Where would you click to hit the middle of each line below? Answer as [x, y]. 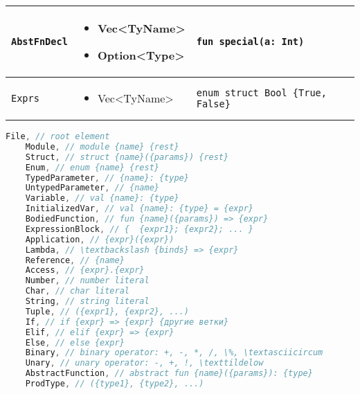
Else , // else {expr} [75, 342]
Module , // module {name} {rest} [102, 146]
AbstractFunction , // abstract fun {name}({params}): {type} [169, 374]
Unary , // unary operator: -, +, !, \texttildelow [144, 363]
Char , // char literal [78, 291]
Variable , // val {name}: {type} [102, 198]
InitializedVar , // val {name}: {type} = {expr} [139, 209]
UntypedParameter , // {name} [92, 188]
